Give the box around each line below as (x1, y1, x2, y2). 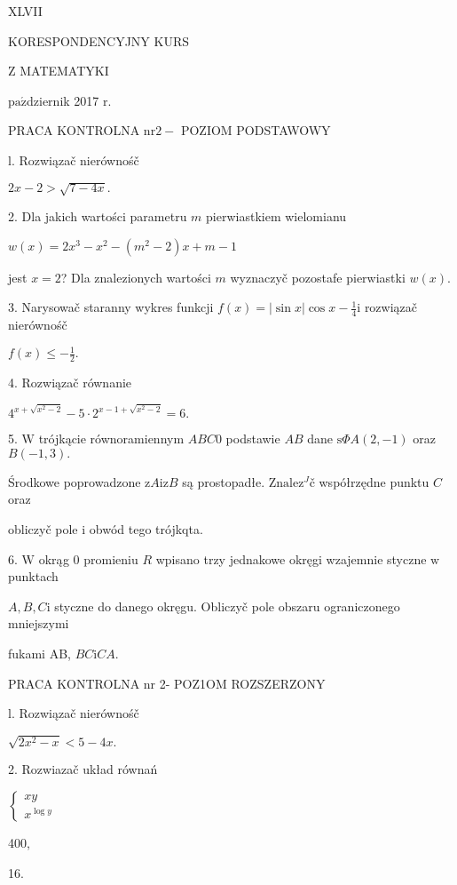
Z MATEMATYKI (8, 61, 109, 80)
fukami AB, (8, 644, 71, 662)
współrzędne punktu (319, 472, 429, 490)
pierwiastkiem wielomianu (206, 207, 347, 226)
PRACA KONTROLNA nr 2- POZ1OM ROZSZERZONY (8, 674, 326, 692)
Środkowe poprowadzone (8, 472, 141, 490)
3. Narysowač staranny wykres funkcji (8, 298, 214, 316)
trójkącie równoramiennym (38, 429, 185, 448)
